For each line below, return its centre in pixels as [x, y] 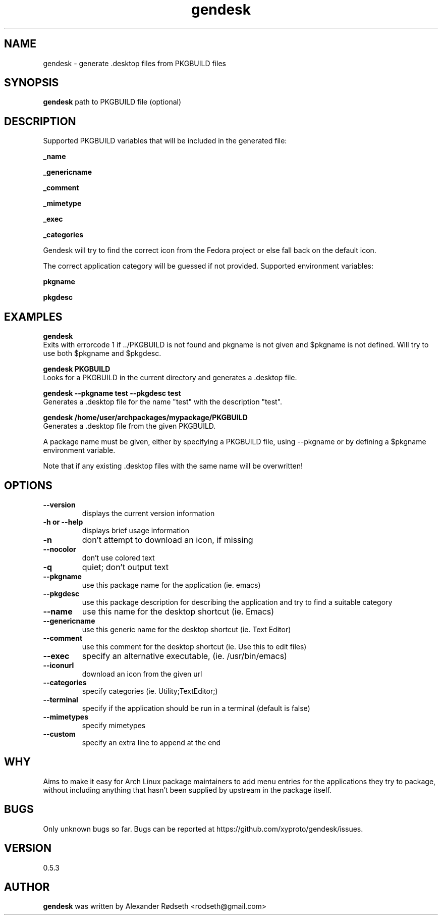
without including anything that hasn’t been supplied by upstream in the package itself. [187, 790]
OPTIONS [28, 485]
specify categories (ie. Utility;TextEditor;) [150, 691]
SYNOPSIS [32, 83]
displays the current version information [148, 513]
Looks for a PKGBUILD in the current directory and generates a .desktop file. [170, 378]
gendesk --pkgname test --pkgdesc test [112, 393]
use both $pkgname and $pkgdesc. [102, 353]
